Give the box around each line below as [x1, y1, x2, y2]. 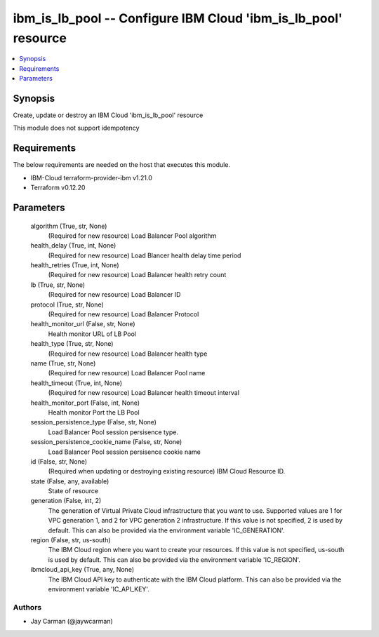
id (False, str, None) [30, 457, 88, 466]
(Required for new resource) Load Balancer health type [48, 349, 208, 358]
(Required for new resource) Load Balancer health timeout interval [48, 389, 240, 397]
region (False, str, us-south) [30, 536, 112, 544]
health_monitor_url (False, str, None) [30, 320, 136, 328]
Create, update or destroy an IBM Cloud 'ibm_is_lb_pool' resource [13, 111, 204, 119]
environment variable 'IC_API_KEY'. [48, 584, 150, 593]
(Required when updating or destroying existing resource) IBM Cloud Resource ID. [48, 467, 286, 476]
